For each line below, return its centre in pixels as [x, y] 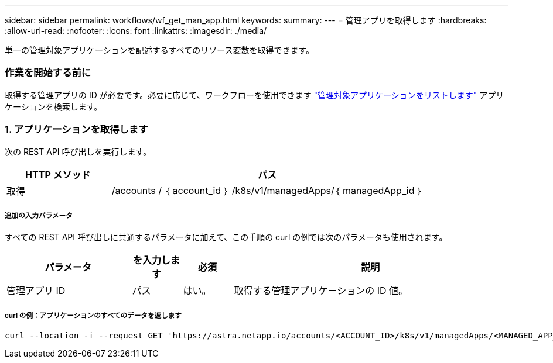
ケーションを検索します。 [54, 106]
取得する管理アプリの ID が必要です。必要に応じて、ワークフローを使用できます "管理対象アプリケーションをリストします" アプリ [255, 95]
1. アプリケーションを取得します [76, 129]
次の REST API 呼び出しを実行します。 [78, 151]
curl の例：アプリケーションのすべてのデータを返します [93, 315]
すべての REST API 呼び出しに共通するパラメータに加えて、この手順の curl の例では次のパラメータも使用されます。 [226, 237]
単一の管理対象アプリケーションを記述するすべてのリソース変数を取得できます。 [160, 50]
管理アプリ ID [36, 291]
